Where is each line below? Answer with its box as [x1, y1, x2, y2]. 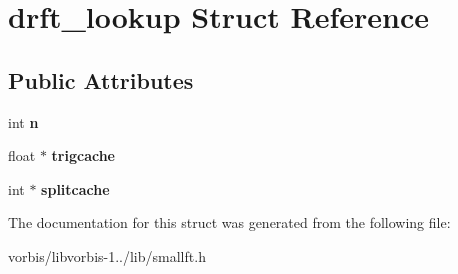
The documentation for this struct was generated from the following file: [8, 212, 451, 233]
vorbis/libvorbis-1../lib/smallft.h [8, 245, 206, 266]
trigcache [51, 145, 115, 166]
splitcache [41, 178, 110, 199]
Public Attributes [8, 64, 194, 95]
